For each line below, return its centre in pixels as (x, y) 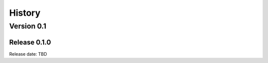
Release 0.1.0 (30, 42)
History (25, 13)
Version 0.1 (28, 26)
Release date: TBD (28, 54)
